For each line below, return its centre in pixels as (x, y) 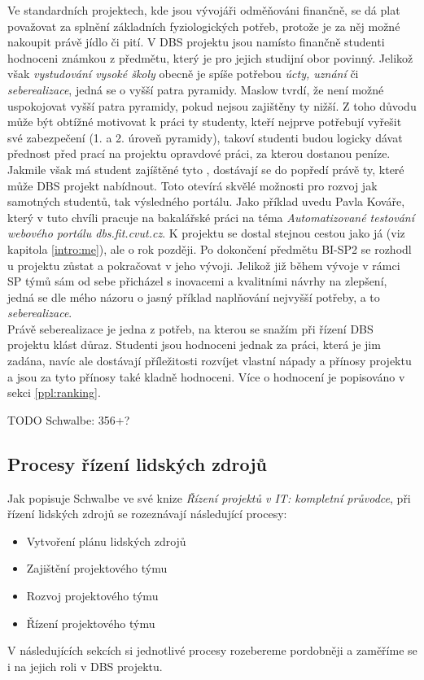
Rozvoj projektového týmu (92, 596)
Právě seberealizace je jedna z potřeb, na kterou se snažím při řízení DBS (190, 328)
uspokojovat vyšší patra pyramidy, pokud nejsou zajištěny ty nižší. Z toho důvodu (212, 105)
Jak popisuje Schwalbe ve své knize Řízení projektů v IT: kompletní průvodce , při (209, 497)
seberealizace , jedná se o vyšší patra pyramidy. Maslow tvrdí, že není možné (196, 89)
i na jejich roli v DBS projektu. (85, 666)
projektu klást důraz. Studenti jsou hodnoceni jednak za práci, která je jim (194, 344)
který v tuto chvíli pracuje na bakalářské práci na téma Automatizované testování (211, 217)
